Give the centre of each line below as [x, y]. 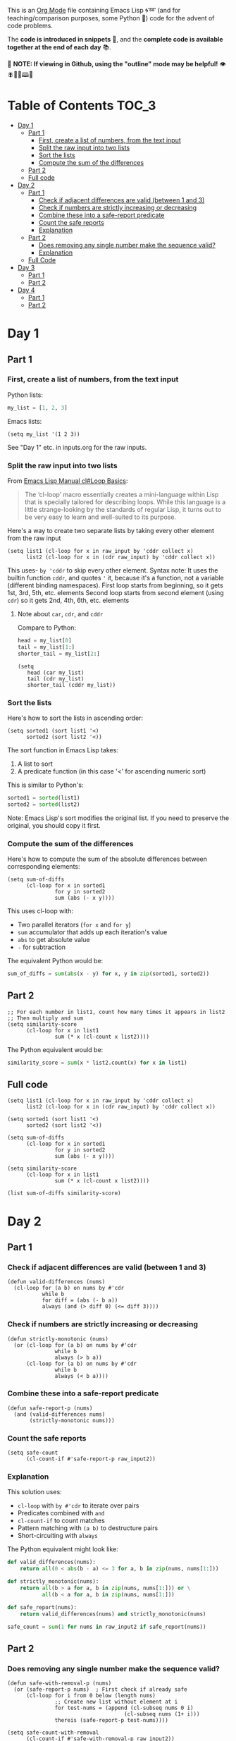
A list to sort [35, 764]
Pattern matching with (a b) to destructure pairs [88, 1528]
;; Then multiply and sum [45, 1018]
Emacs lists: [25, 421]
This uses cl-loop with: [41, 911]
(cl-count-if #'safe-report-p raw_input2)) [91, 1459]
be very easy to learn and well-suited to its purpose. [100, 517]
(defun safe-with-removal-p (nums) [60, 1684]
